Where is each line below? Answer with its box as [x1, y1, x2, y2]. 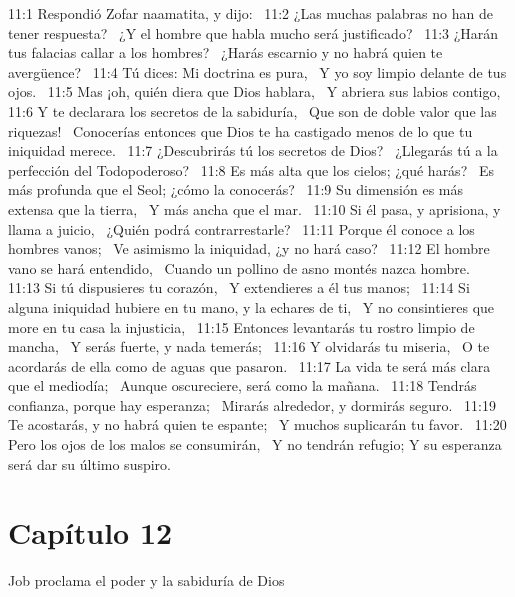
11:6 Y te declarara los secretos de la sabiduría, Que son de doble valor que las [8, 100, 497, 121]
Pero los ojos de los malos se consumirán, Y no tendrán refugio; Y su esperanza [8, 434, 502, 455]
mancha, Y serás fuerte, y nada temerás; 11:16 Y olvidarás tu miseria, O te [8, 336, 490, 357]
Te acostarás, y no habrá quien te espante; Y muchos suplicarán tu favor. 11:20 [8, 414, 507, 435]
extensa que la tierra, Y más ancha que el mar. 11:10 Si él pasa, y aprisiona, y [8, 198, 501, 219]
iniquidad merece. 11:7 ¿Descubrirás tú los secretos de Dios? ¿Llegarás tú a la [8, 140, 498, 161]
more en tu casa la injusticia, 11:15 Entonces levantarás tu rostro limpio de [8, 316, 475, 337]
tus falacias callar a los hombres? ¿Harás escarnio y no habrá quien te [8, 42, 443, 63]
